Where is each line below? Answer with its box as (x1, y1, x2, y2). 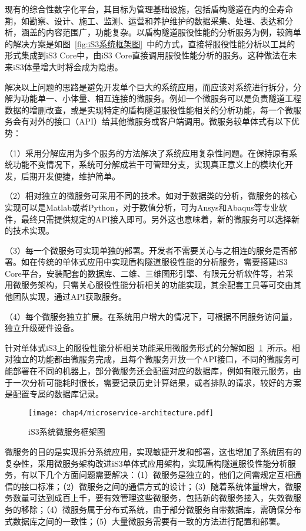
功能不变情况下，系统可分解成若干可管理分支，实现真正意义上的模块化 (12, 158, 285, 171)
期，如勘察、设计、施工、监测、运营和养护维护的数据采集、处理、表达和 (5, 14, 285, 27)
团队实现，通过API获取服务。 (12, 290, 127, 303)
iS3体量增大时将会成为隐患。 (12, 60, 123, 73)
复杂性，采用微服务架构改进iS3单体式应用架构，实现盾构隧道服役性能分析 (5, 457, 288, 469)
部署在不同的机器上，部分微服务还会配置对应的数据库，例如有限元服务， (12, 365, 293, 377)
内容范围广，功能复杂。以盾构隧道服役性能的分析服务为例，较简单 (45, 26, 301, 38)
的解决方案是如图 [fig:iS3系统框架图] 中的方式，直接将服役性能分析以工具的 (5, 37, 295, 50)
